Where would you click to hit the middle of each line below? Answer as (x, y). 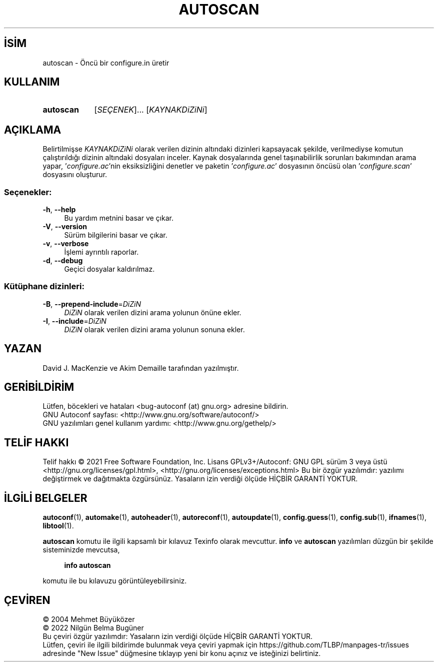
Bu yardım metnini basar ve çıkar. (119, 218)
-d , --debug (63, 261)
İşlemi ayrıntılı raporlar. (101, 252)
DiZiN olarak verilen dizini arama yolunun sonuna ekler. (154, 329)
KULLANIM (32, 82)
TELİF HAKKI (36, 442)
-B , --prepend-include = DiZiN (92, 304)
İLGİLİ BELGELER (46, 498)
